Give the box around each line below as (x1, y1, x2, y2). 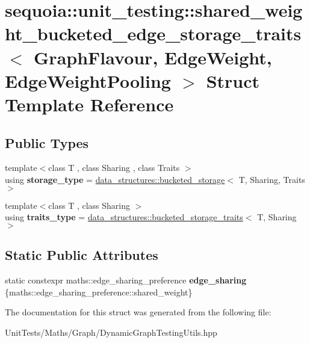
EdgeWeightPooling (5, 68, 171, 93)
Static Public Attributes (5, 246, 158, 264)
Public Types (5, 133, 89, 152)
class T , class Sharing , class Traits (48, 161, 180, 174)
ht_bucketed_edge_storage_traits (5, 21, 302, 46)
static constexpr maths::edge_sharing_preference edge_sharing (5, 273, 247, 286)
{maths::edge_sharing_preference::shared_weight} (5, 285, 193, 298)
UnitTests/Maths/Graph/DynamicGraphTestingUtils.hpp (5, 326, 217, 338)
